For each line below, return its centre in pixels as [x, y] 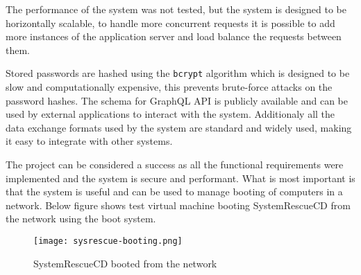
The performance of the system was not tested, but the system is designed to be [176, 9]
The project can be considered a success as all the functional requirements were [175, 164]
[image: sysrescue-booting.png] [108, 241]
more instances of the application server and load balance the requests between [174, 36]
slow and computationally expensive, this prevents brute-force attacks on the [169, 87]
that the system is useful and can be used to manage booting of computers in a [174, 192]
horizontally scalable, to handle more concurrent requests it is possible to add [170, 23]
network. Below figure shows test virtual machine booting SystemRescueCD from [178, 205]
